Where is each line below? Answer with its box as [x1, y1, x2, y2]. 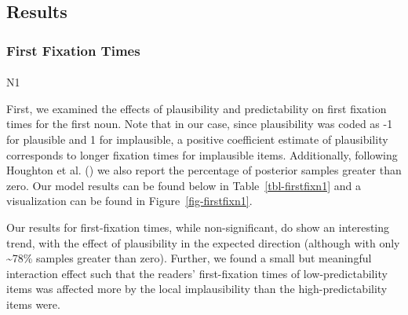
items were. [6, 295, 60, 312]
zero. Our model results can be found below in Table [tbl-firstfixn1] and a [6, 177, 361, 193]
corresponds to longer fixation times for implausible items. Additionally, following [6, 146, 398, 163]
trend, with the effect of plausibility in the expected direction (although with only [6, 234, 400, 251]
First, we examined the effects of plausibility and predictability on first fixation [6, 100, 387, 116]
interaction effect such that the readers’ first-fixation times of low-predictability [6, 265, 388, 281]
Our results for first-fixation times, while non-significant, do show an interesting [6, 218, 390, 235]
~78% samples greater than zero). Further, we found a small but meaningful [6, 250, 372, 266]
